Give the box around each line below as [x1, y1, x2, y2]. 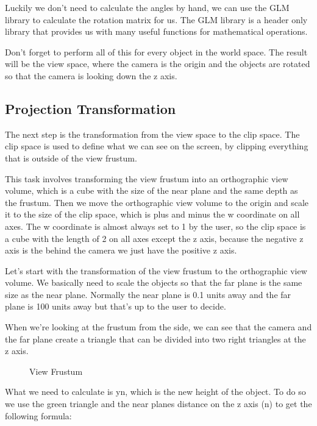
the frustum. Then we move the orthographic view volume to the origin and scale [5, 196, 309, 208]
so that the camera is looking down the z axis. [5, 69, 177, 82]
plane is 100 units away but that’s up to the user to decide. [5, 300, 226, 313]
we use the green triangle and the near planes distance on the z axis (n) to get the [5, 397, 312, 410]
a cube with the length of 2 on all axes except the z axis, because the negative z [5, 232, 304, 244]
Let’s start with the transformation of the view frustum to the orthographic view [5, 264, 307, 277]
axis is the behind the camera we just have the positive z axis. [5, 244, 237, 257]
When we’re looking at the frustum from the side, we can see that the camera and [5, 321, 312, 333]
